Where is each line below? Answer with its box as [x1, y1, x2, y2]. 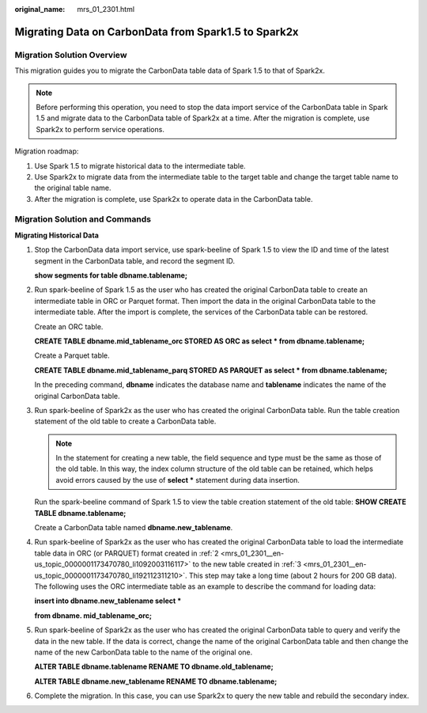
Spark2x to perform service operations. [36, 124, 165, 134]
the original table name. [34, 183, 111, 193]
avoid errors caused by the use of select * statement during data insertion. [55, 475, 300, 484]
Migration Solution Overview [14, 49, 127, 60]
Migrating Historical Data [14, 230, 99, 240]
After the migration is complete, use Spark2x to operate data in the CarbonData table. [34, 194, 313, 203]
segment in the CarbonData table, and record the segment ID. [34, 256, 236, 265]
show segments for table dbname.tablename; [34, 270, 188, 280]
